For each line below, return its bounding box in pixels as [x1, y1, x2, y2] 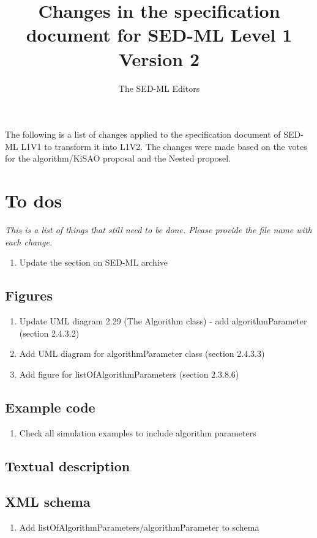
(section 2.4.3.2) [19, 326, 80, 339]
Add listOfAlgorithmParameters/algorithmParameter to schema [19, 521, 259, 534]
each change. [5, 235, 53, 248]
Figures [5, 286, 53, 305]
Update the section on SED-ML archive [19, 256, 168, 269]
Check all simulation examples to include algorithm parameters [19, 426, 256, 439]
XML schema [5, 492, 91, 511]
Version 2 [118, 46, 200, 71]
